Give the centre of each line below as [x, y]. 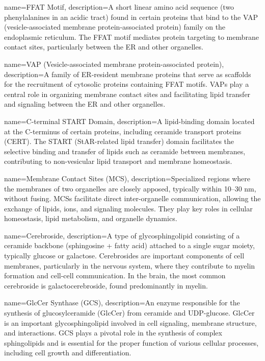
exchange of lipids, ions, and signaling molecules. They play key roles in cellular [128, 208]
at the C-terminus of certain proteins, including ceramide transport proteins [123, 131]
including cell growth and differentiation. [68, 353]
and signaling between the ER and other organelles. [85, 104]
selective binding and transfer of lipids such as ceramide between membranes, [125, 151]
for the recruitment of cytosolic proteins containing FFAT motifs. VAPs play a [127, 84]
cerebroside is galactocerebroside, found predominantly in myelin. [106, 285]
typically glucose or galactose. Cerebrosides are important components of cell [124, 256]
